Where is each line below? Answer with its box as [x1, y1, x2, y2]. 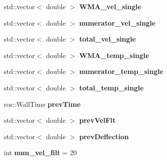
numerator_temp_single [79, 66, 164, 76]
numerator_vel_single [79, 17, 156, 28]
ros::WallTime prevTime [4, 99, 81, 109]
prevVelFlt [79, 115, 116, 125]
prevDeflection [79, 131, 129, 141]
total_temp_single [79, 82, 144, 92]
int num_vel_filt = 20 [4, 147, 77, 158]
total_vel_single [79, 34, 136, 44]
